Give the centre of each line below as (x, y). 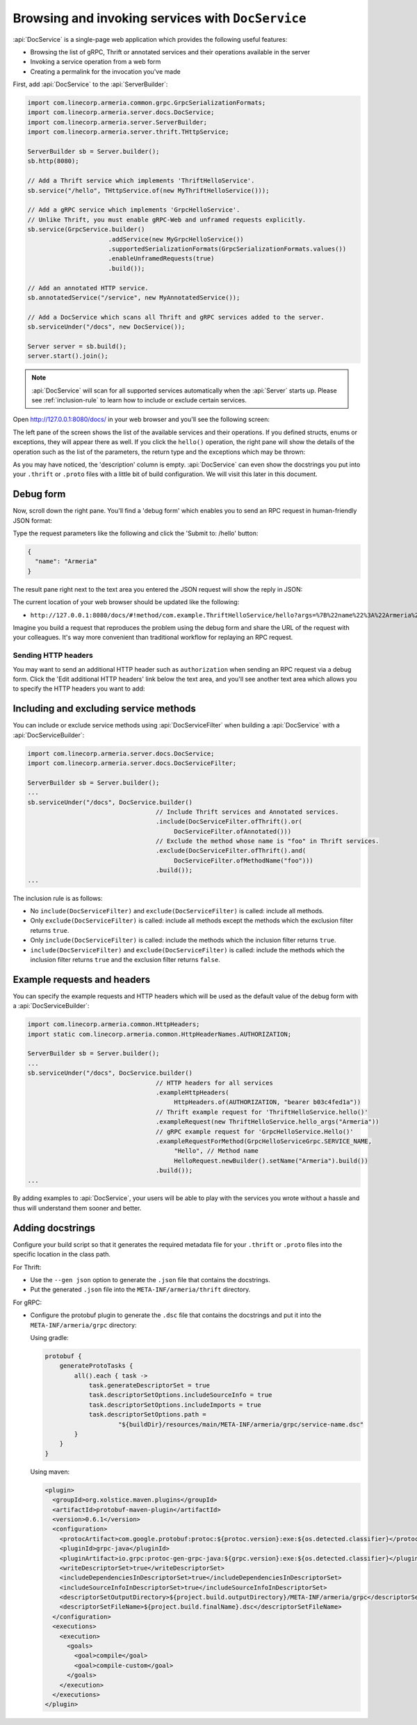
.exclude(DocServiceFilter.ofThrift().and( (231, 851)
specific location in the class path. (62, 1254)
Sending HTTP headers (53, 656)
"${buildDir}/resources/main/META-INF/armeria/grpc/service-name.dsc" (241, 1424)
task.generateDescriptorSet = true (149, 1386)
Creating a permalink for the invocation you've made (105, 71)
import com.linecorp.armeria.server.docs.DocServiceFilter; (132, 763)
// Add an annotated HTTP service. (88, 288)
